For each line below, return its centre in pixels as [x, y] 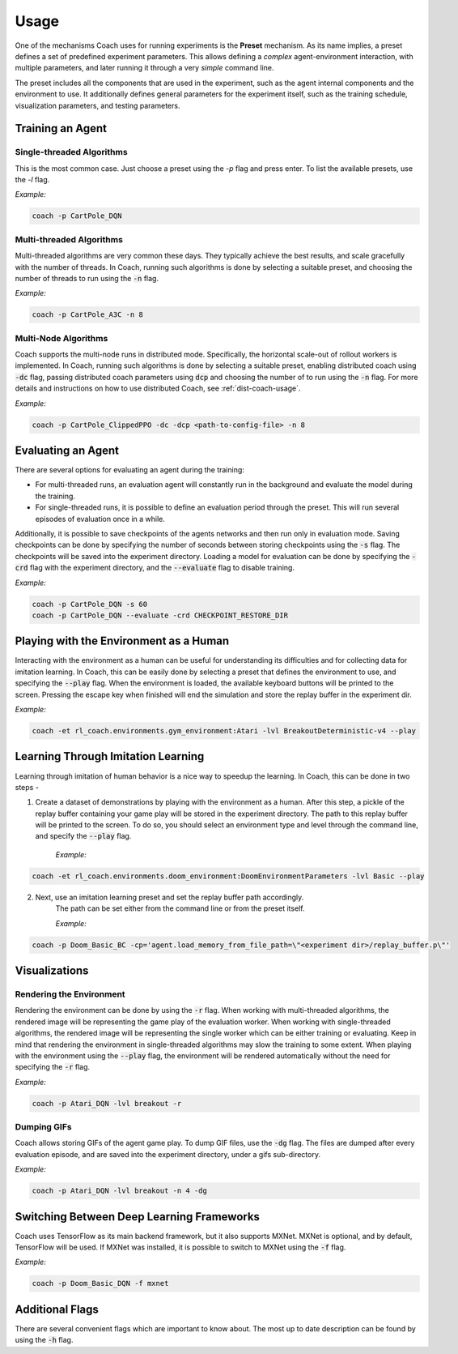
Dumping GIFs [43, 1127]
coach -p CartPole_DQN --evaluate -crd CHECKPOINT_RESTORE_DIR [160, 615]
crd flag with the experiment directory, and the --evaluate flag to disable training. [155, 568]
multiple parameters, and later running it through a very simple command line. [144, 68]
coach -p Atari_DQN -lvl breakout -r [107, 1103]
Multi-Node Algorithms [61, 338]
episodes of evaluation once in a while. [100, 519]
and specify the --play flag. [83, 836]
